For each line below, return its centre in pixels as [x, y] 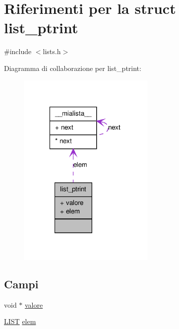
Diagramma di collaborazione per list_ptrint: [73, 68]
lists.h [52, 51]
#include [18, 51]
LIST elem [20, 321]
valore [34, 304]
